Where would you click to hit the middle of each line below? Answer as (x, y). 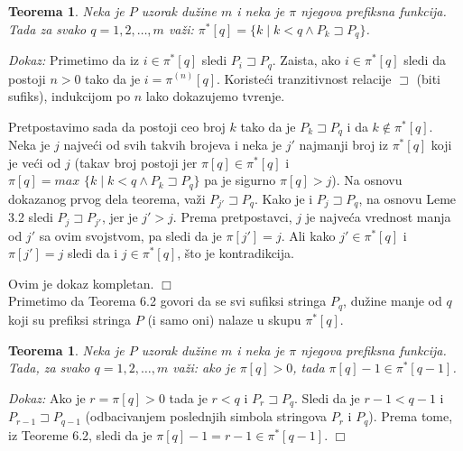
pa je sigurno (240, 180)
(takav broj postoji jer (136, 162)
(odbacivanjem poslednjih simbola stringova (206, 416)
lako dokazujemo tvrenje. (215, 96)
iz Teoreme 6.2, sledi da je (80, 434)
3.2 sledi (31, 217)
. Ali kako (308, 235)
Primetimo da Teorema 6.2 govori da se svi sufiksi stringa (167, 301)
